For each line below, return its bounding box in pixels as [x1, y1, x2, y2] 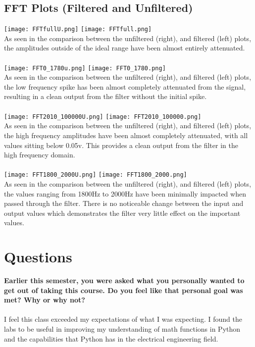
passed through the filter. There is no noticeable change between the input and [4, 198, 244, 208]
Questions [4, 247, 72, 267]
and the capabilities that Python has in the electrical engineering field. [4, 333, 218, 344]
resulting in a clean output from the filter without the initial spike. [4, 91, 207, 101]
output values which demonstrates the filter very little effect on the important [4, 207, 241, 218]
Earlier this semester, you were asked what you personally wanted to [4, 275, 245, 286]
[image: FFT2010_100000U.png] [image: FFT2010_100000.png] [4, 113, 202, 120]
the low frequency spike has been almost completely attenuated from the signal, [4, 81, 246, 92]
